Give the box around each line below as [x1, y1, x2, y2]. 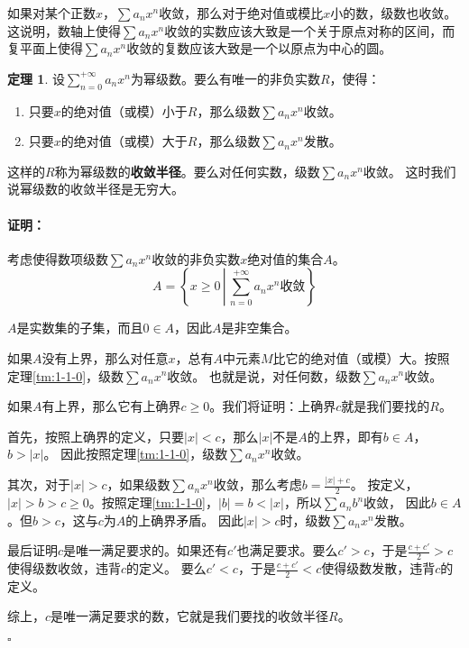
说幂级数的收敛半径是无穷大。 [7, 179, 184, 198]
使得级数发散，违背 [321, 559, 436, 578]
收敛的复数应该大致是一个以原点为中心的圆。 [126, 39, 392, 58]
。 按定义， [350, 475, 418, 494]
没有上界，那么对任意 [41, 348, 169, 367]
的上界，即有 [307, 426, 383, 445]
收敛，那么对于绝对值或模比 [159, 4, 324, 22]
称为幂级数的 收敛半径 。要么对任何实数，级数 [54, 161, 320, 180]
